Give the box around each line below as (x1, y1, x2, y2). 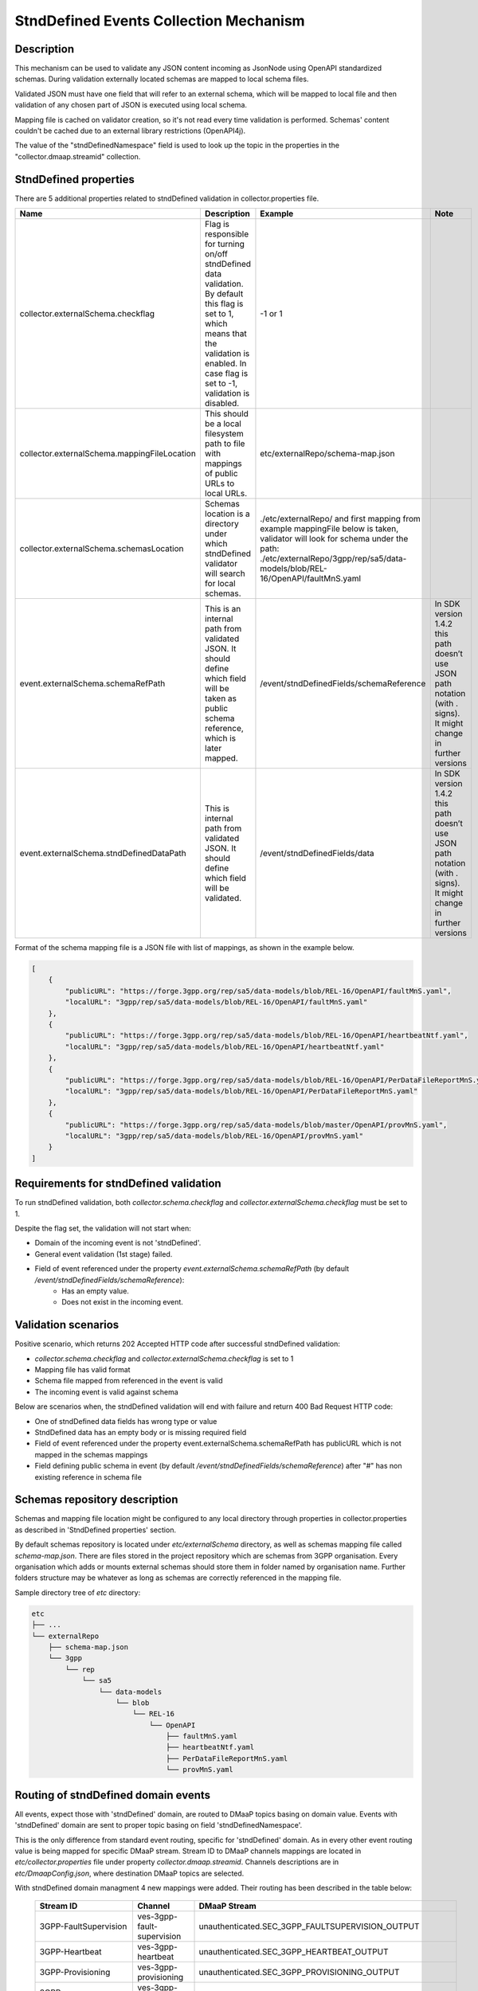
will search (204, 568, 246, 579)
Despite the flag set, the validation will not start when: (14, 1223, 191, 1233)
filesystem (204, 428, 244, 440)
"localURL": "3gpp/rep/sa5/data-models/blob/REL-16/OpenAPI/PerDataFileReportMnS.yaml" (65, 1087, 418, 1096)
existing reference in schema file (34, 1472, 143, 1481)
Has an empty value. (61, 1286, 129, 1296)
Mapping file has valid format (34, 1365, 131, 1375)
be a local (204, 418, 242, 429)
